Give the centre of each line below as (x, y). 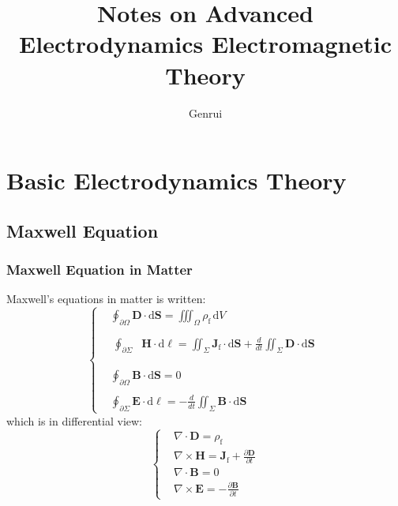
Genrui (205, 112)
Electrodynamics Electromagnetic (205, 44)
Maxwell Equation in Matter (99, 269)
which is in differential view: (75, 420)
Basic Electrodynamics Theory (176, 180)
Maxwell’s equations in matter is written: (106, 299)
